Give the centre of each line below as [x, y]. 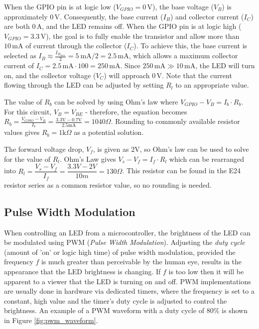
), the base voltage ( [183, 6]
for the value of [27, 159]
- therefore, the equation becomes [136, 111]
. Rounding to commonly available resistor [175, 121]
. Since [130, 65]
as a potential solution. [109, 132]
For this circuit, [28, 111]
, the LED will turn [225, 65]
